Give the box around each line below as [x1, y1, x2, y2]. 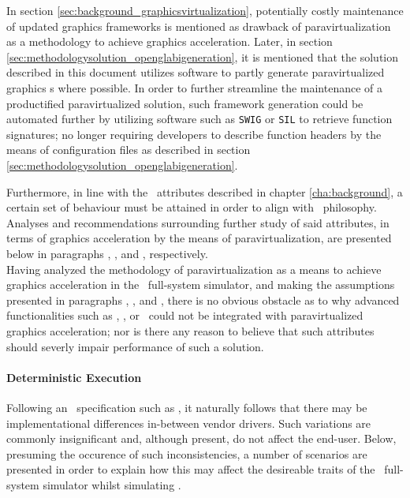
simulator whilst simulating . [43, 476, 181, 492]
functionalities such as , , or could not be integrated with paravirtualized [6, 307, 363, 324]
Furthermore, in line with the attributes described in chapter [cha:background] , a [6, 183, 403, 200]
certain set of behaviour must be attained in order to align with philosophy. [6, 199, 377, 215]
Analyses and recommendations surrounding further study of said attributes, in [6, 214, 389, 230]
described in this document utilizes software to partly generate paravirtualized [6, 64, 385, 81]
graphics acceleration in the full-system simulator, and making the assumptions [6, 276, 395, 293]
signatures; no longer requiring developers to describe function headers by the [6, 125, 382, 142]
